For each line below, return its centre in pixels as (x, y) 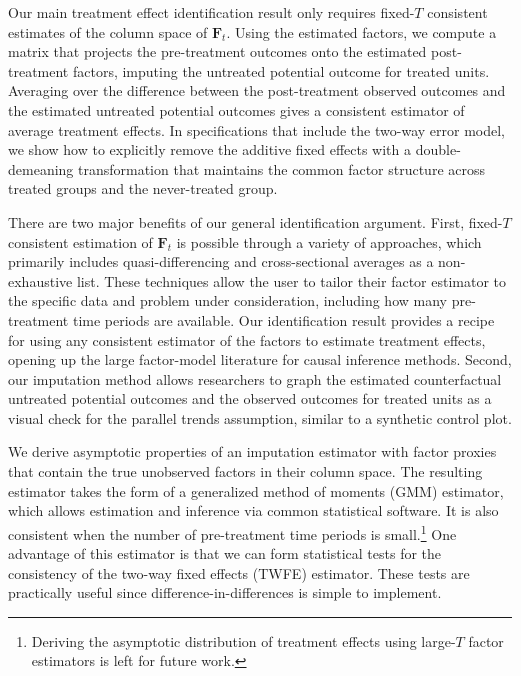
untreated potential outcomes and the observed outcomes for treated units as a (250, 398)
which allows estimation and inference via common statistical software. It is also (253, 510)
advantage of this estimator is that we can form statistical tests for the (225, 553)
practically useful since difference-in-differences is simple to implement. (225, 592)
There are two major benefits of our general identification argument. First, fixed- (255, 221)
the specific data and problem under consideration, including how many (227, 300)
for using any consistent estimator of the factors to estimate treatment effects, (247, 339)
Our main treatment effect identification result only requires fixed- (211, 12)
